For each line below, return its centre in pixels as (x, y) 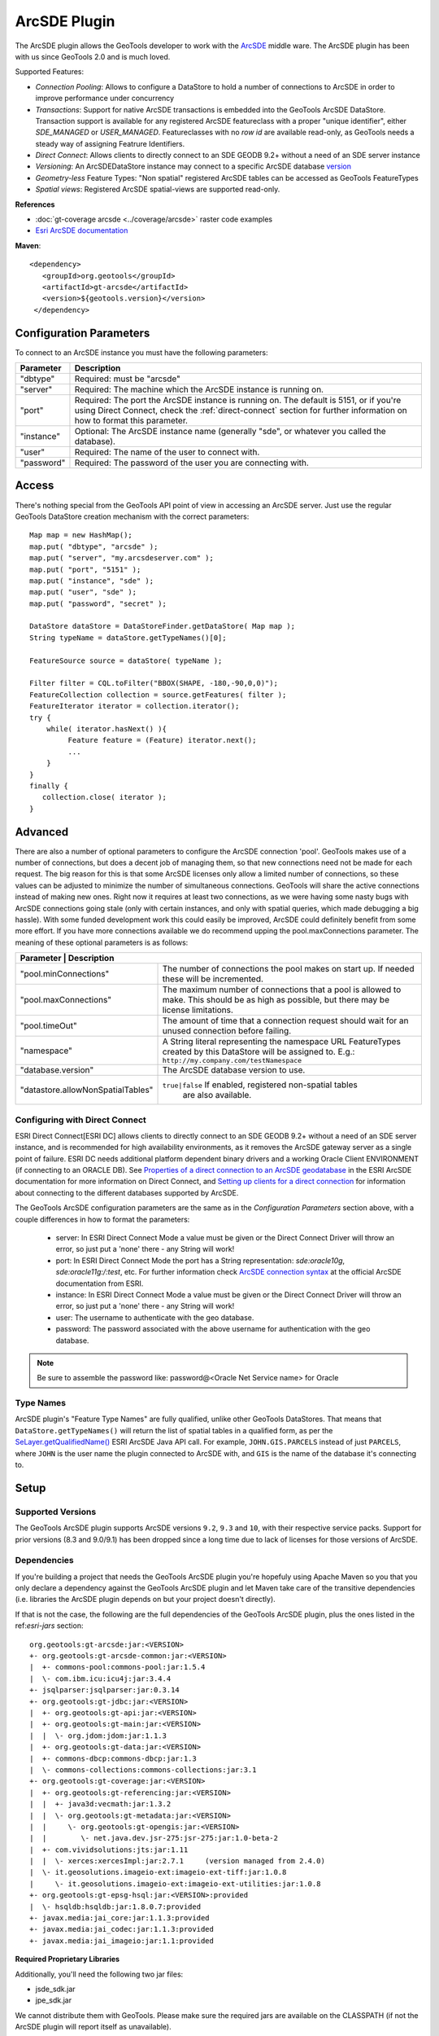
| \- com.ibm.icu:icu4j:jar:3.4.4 (100, 1678)
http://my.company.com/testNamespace (232, 1061)
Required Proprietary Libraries (67, 1959)
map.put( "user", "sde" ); (83, 592)
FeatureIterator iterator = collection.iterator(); (135, 706)
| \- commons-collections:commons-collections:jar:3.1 (143, 1770)
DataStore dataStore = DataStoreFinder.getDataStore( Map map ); (163, 626)
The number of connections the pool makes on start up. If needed (288, 969)
